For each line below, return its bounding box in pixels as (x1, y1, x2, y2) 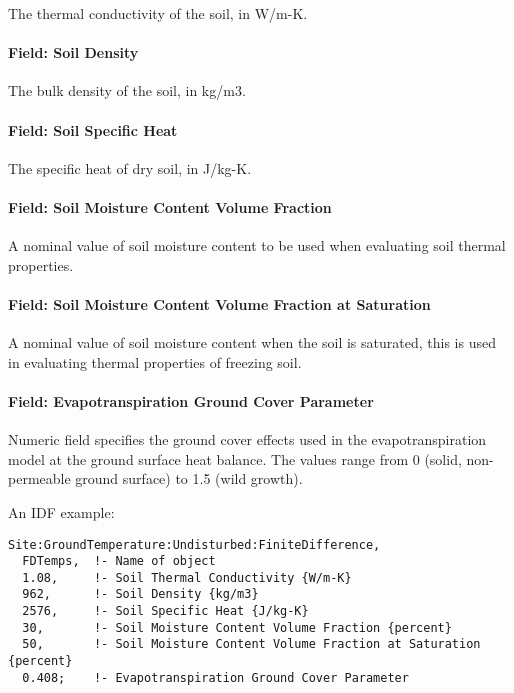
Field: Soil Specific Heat (8, 119, 178, 140)
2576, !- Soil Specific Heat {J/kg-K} (22, 604, 309, 619)
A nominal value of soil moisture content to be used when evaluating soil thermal (8, 235, 506, 256)
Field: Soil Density (8, 42, 139, 63)
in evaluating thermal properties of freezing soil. (8, 351, 302, 372)
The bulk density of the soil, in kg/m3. (8, 80, 246, 101)
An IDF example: (8, 501, 115, 522)
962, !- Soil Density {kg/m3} (22, 587, 259, 602)
